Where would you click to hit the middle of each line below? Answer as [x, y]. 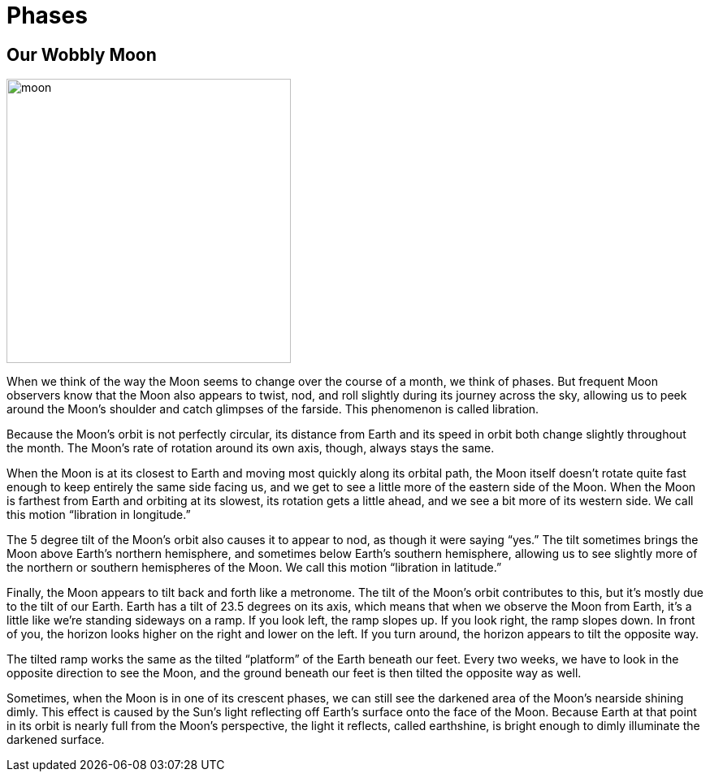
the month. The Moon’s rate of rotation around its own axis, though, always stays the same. [251, 448]
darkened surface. [56, 740]
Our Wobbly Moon [82, 54]
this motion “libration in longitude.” [99, 515]
